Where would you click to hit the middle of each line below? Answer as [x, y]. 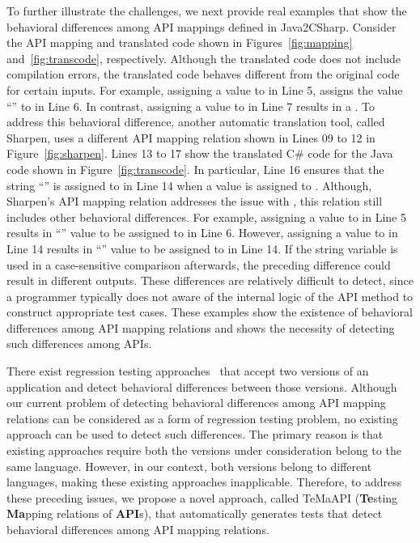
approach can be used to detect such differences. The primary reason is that [195, 434]
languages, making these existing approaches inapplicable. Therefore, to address [204, 482]
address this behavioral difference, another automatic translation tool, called [196, 122]
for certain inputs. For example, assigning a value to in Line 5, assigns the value [205, 89]
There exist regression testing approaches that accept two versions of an [188, 371]
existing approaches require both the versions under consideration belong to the [204, 450]
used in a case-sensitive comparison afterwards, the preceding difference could [199, 264]
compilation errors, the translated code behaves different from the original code [203, 74]
